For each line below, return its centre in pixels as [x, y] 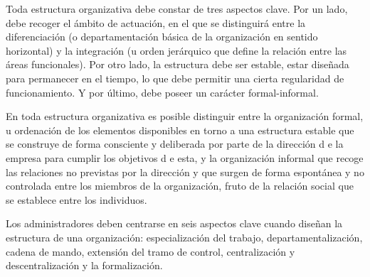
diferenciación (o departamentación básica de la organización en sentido [162, 37]
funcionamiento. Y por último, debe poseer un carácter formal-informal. [162, 92]
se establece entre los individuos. [76, 199]
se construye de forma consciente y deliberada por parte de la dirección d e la [175, 144]
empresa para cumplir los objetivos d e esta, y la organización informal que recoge [185, 157]
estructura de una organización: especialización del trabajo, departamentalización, [184, 237]
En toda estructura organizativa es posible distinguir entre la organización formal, [185, 116]
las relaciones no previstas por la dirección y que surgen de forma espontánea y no [185, 172]
